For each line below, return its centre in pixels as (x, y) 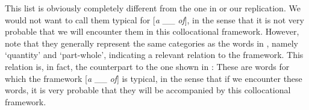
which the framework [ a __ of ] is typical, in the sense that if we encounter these (154, 78)
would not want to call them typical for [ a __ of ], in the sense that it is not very (154, 19)
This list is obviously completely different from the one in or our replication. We (153, 8)
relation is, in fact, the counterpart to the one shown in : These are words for (147, 66)
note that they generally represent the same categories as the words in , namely (152, 43)
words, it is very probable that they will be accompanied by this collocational (148, 90)
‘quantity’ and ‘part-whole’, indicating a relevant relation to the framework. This (154, 55)
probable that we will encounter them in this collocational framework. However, (152, 31)
